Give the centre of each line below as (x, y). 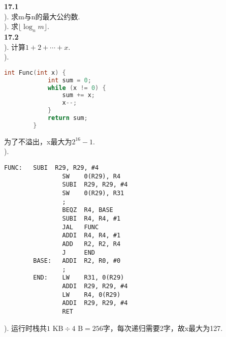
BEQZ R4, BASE (88, 210)
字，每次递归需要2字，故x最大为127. (163, 328)
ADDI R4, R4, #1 (91, 236)
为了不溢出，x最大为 (38, 141)
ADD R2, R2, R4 (91, 244)
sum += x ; (79, 95)
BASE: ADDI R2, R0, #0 (77, 261)
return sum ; (68, 118)
